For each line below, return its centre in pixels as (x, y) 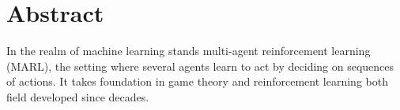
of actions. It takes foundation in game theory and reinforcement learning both (197, 81)
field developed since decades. (78, 96)
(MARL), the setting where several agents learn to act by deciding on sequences (200, 66)
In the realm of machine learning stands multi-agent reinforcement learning (189, 51)
